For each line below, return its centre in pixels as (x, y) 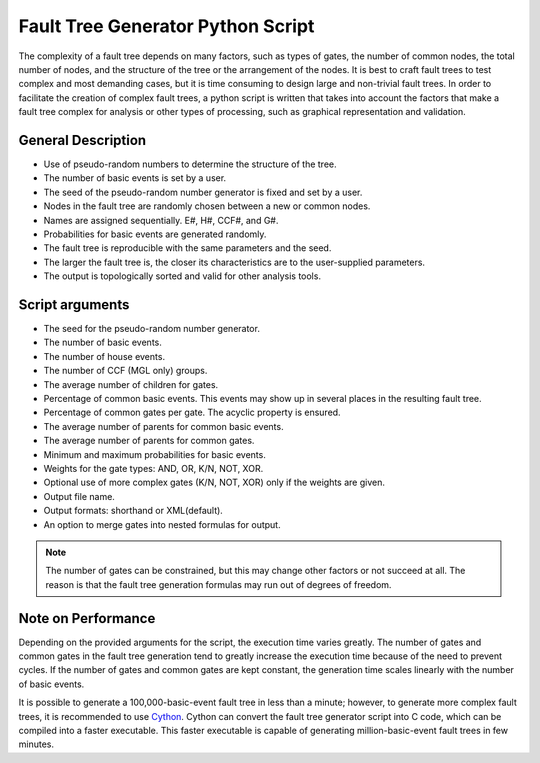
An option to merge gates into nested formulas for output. (162, 524)
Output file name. (79, 496)
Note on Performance (87, 618)
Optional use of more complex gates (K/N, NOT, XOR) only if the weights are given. (214, 482)
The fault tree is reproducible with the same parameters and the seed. (187, 248)
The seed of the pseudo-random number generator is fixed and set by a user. (203, 192)
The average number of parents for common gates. (149, 441)
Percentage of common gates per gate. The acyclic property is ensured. (192, 412)
